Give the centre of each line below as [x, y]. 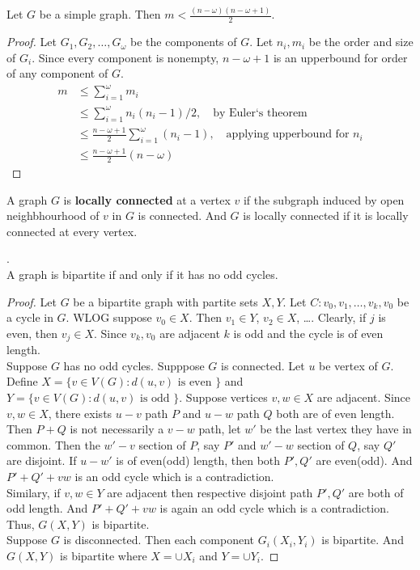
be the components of [184, 42]
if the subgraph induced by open [324, 199]
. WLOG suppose [109, 317]
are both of [376, 492]
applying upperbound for [288, 135]
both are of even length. [335, 413]
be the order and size [361, 42]
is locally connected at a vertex [147, 199]
